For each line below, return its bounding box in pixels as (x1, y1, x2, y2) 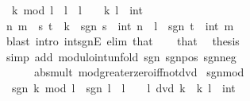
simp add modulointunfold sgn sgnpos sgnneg (6, 48, 237, 64)
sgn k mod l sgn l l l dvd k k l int (11, 79, 236, 95)
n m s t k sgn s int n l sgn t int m (6, 17, 234, 33)
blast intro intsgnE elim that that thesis (6, 33, 240, 49)
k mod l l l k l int (11, 2, 143, 17)
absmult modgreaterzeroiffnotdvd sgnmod (33, 64, 244, 80)
